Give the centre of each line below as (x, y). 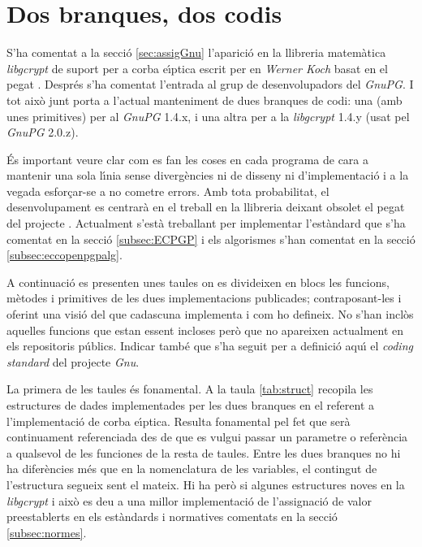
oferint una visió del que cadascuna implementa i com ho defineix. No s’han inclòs (210, 314)
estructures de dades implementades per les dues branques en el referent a (190, 405)
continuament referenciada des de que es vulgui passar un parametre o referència (207, 437)
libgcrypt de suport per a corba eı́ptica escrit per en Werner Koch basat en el (197, 68)
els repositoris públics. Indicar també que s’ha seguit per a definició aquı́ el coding (210, 346)
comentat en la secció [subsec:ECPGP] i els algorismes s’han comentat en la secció (211, 239)
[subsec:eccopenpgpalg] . (65, 255)
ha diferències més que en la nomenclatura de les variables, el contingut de (192, 469)
